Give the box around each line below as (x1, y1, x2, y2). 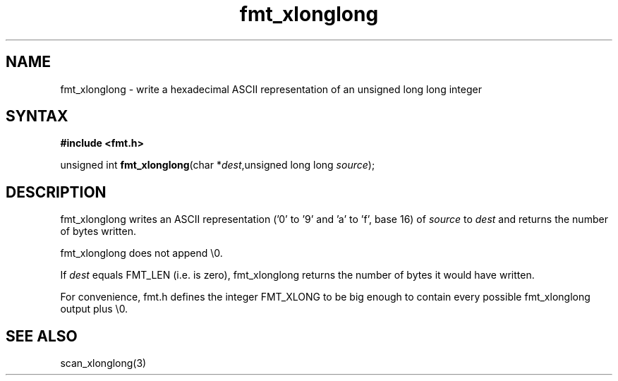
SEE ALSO (6, 327, 78, 345)
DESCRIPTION (6, 183, 107, 201)
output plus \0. (60, 303, 128, 315)
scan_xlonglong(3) (60, 357, 147, 370)
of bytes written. (60, 225, 136, 238)
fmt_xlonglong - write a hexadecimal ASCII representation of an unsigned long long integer (60, 83, 482, 95)
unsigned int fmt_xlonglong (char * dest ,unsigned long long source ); (60, 159, 375, 171)
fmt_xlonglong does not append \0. (60, 247, 223, 260)
